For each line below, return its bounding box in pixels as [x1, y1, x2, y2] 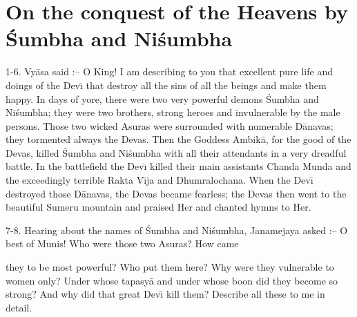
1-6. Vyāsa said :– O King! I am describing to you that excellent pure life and [6, 64, 333, 79]
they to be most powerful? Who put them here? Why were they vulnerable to [6, 260, 334, 274]
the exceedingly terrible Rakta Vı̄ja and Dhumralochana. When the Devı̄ [6, 173, 313, 187]
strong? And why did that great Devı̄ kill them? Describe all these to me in [6, 287, 325, 301]
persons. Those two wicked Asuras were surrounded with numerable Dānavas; [6, 118, 334, 133]
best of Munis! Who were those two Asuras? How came [6, 236, 239, 251]
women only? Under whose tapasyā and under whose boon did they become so [6, 273, 338, 287]
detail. [6, 300, 32, 314]
